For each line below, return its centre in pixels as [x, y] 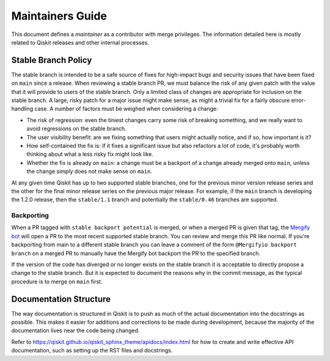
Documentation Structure [61, 299]
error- [299, 100]
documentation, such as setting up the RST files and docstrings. [92, 351]
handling [22, 109]
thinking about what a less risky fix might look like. [90, 154]
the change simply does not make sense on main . [89, 172]
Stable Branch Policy [52, 60]
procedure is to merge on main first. [57, 282]
